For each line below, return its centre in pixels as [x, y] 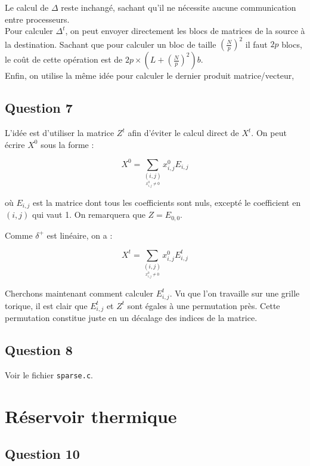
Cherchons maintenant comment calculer [79, 293]
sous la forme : [67, 144]
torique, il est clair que [46, 305]
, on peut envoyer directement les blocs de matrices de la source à [185, 31]
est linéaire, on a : [80, 235]
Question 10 [42, 454]
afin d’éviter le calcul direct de [183, 133]
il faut [256, 44]
